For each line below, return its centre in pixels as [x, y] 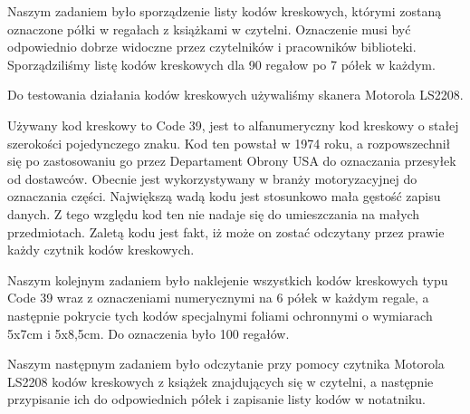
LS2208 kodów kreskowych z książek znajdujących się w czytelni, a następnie [221, 381]
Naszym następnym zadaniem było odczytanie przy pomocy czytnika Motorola [226, 364]
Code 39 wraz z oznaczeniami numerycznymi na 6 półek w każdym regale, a [218, 298]
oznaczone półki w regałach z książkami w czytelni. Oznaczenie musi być [209, 29]
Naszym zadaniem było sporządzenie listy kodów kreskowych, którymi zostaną [225, 11]
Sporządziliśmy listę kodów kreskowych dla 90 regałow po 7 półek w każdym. [221, 64]
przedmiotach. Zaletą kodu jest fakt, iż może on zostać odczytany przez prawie [226, 231]
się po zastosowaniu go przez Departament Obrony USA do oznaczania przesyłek [232, 161]
